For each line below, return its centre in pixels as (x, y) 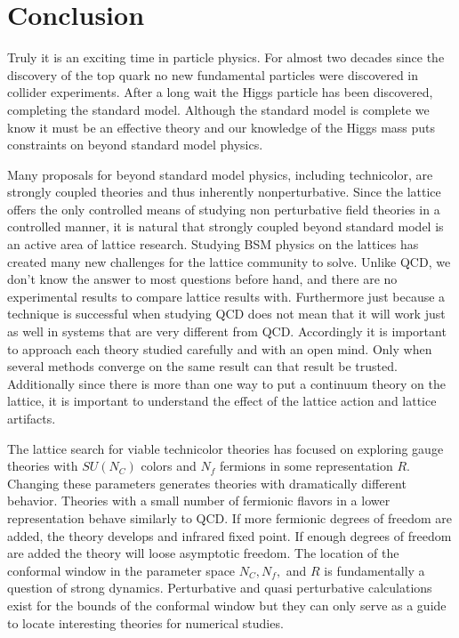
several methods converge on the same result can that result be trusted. (202, 366)
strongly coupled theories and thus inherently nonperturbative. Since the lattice (224, 192)
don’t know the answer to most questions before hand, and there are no (202, 279)
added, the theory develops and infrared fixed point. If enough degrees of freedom (229, 535)
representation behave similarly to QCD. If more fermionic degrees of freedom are (230, 517)
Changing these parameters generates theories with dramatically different (207, 483)
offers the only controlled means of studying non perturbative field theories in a (224, 209)
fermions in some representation (306, 466)
